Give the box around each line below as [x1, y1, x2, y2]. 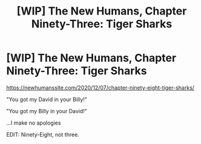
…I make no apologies [6, 119, 62, 126]
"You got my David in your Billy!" [6, 96, 88, 103]
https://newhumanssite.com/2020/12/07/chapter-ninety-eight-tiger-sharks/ [6, 83, 195, 91]
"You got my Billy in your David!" [6, 107, 88, 114]
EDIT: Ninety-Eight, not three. [6, 131, 80, 138]
